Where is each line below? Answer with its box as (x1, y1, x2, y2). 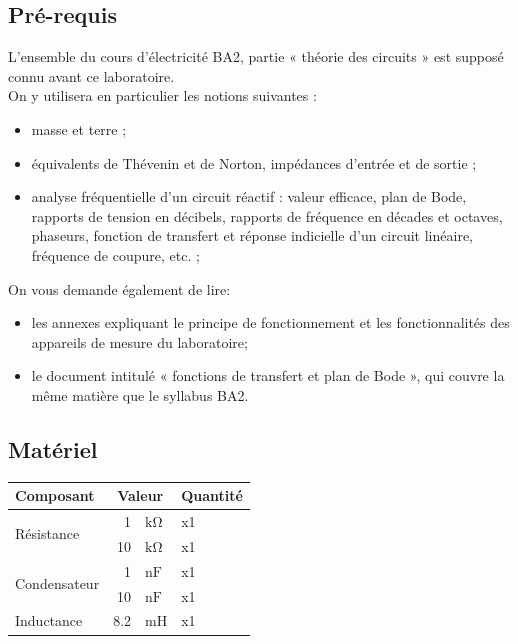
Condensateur (15, 573, 100, 594)
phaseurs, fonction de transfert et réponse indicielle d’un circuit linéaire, (31, 225, 473, 246)
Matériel (8, 433, 98, 464)
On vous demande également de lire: (8, 278, 231, 299)
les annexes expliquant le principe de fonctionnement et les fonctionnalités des (31, 312, 510, 333)
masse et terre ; (31, 118, 127, 139)
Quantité (181, 485, 243, 506)
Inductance (15, 610, 83, 631)
